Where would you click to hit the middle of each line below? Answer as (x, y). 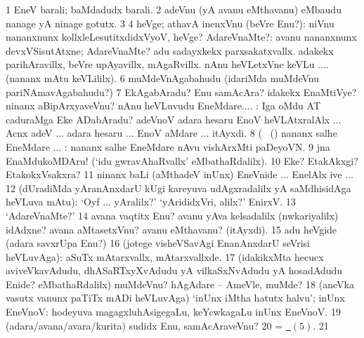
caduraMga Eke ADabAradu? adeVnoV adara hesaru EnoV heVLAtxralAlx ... (174, 119)
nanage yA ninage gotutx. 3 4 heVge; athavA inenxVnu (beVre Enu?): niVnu (170, 23)
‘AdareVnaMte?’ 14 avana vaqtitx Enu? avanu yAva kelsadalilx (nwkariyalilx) (172, 215)
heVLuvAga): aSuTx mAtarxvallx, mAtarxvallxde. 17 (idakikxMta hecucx (165, 256)
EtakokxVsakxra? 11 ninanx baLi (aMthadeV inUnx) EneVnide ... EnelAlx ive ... (180, 174)
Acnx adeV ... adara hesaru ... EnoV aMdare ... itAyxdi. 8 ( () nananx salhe (171, 133)
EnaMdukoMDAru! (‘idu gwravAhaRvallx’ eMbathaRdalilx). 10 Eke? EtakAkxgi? (182, 160)
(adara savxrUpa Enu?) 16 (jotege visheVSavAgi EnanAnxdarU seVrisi (158, 243)
